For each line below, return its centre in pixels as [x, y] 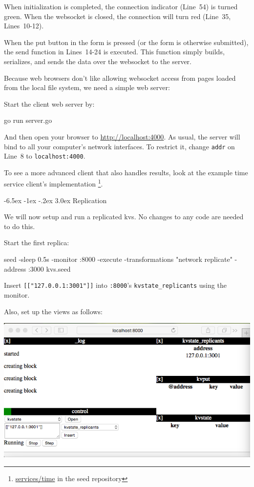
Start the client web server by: [49, 104]
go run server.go [28, 120]
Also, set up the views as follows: [53, 311]
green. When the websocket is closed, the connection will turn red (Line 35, [117, 16]
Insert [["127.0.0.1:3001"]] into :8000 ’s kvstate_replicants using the [115, 285]
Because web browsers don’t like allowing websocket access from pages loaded [120, 78]
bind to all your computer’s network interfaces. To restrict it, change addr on [119, 146]
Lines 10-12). [24, 26]
